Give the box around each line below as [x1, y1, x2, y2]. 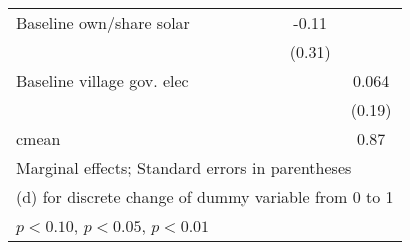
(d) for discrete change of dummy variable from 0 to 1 [16, 185, 394, 208]
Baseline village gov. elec [16, 69, 189, 92]
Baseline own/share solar [16, 11, 190, 34]
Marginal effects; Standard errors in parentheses [16, 156, 352, 179]
